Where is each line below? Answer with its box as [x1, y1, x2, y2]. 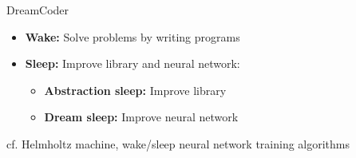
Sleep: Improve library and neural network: [25, 55, 240, 72]
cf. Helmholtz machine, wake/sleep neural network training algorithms [6, 135, 350, 152]
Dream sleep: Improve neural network [44, 109, 239, 125]
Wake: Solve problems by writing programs [25, 28, 240, 45]
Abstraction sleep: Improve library [44, 81, 227, 98]
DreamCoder [6, 2, 69, 18]
